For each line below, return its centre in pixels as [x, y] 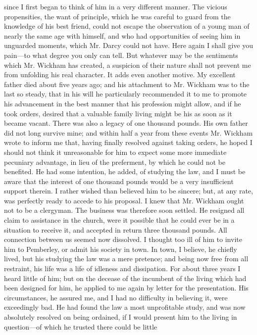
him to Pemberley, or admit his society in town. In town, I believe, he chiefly [121, 249]
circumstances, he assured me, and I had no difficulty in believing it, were [116, 297]
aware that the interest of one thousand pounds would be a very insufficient [119, 181]
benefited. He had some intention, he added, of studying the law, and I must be [125, 171]
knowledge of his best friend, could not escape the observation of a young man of [127, 26]
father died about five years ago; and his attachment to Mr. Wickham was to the [127, 84]
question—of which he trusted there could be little [81, 326]
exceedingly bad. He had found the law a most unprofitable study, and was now [125, 307]
